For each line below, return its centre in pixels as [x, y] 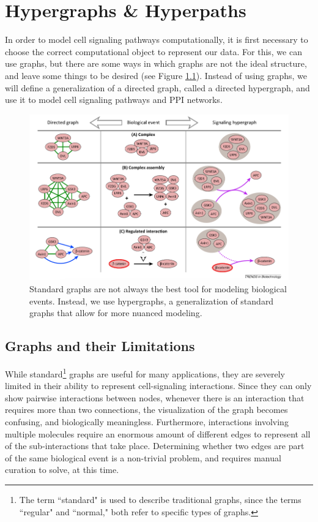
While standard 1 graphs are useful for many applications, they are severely [145, 373]
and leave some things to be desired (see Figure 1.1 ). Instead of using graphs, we [156, 75]
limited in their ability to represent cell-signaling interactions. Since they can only [158, 386]
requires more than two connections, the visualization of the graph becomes [146, 410]
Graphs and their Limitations [100, 346]
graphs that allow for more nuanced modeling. [116, 313]
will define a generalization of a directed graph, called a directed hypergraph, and [157, 87]
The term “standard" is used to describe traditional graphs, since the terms [160, 499]
